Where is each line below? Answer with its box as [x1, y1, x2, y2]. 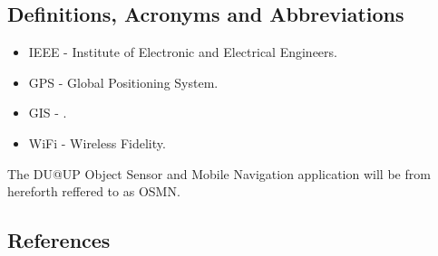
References [7, 226, 111, 254]
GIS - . [28, 103, 67, 122]
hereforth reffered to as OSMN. [7, 182, 180, 201]
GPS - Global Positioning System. [28, 72, 219, 91]
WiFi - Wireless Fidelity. [28, 133, 166, 152]
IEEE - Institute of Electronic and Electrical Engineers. [28, 43, 337, 62]
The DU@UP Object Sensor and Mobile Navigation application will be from [7, 164, 431, 183]
